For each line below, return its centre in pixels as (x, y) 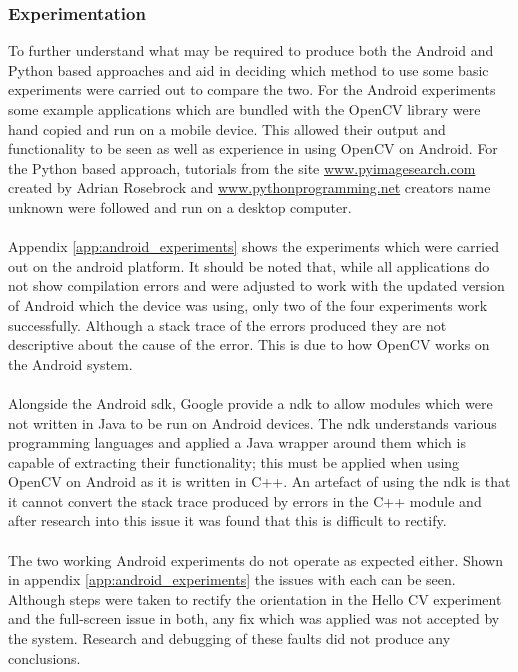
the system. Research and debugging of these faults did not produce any (229, 638)
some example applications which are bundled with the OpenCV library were (244, 109)
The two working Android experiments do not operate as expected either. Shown (256, 559)
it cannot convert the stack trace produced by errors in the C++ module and (245, 500)
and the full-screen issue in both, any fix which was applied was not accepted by (254, 618)
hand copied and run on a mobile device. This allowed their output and (227, 128)
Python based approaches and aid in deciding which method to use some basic (248, 69)
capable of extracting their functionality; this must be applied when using (234, 461)
